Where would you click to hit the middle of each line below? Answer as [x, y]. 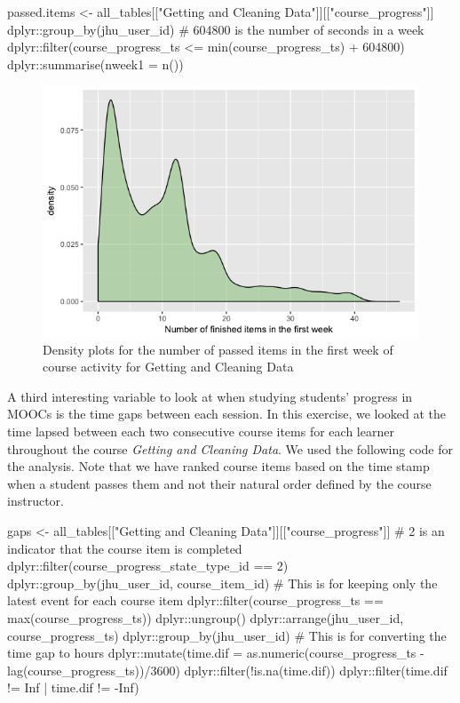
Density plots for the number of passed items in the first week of [218, 349]
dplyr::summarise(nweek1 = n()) [95, 64]
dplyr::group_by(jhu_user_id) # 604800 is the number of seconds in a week [216, 29]
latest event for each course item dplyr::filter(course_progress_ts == [195, 600]
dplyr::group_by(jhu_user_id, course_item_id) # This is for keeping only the [222, 583]
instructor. [36, 501]
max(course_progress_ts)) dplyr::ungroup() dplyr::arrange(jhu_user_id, [206, 617]
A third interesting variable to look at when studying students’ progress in [210, 396]
